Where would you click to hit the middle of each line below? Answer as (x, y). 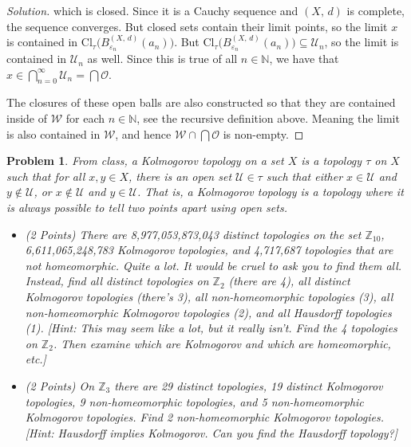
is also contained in (53, 133)
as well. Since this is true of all (162, 59)
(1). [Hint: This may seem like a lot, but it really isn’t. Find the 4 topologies (211, 328)
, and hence (143, 133)
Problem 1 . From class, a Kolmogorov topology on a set (145, 161)
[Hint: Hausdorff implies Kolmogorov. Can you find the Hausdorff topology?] (211, 432)
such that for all (46, 176)
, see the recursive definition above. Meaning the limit (268, 118)
